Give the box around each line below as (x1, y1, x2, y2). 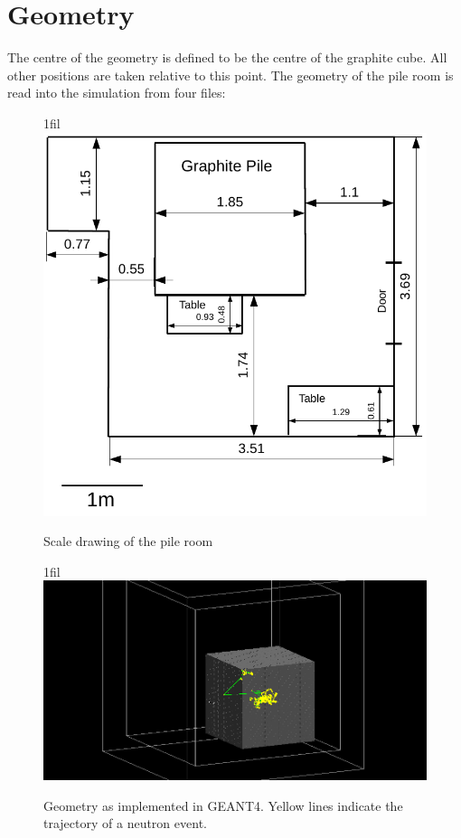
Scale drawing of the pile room (43, 532, 213, 551)
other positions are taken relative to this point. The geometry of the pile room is (7, 65, 454, 84)
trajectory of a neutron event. (43, 814, 207, 833)
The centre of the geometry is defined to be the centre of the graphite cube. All (7, 48, 447, 67)
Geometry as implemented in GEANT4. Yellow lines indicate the (43, 796, 403, 814)
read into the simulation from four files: (7, 83, 226, 102)
